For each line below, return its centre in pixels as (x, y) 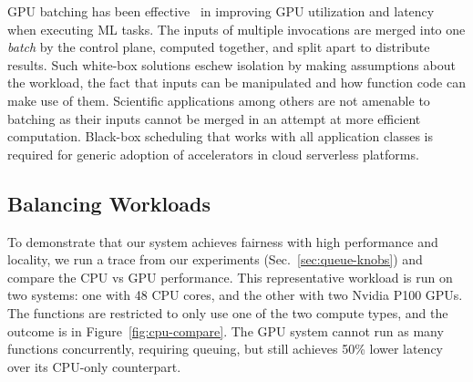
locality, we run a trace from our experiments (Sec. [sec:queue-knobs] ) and (215, 259)
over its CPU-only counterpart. (94, 366)
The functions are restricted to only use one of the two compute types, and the (228, 312)
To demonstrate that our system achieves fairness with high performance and (223, 241)
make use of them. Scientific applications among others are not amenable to (219, 100)
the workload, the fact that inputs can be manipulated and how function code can (236, 83)
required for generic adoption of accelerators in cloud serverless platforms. (213, 154)
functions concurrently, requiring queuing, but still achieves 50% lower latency (226, 349)
